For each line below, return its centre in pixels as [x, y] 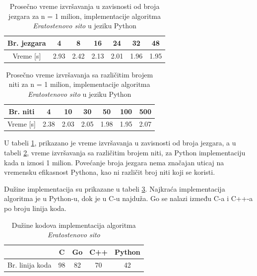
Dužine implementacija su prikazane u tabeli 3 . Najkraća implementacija [115, 188]
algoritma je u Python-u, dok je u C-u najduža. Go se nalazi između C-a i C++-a [128, 198]
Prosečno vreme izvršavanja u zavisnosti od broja [85, 6]
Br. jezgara [27, 42]
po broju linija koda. [35, 208]
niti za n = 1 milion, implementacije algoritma [79, 84]
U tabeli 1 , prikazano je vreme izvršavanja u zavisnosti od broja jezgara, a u [120, 143]
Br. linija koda [30, 264]
